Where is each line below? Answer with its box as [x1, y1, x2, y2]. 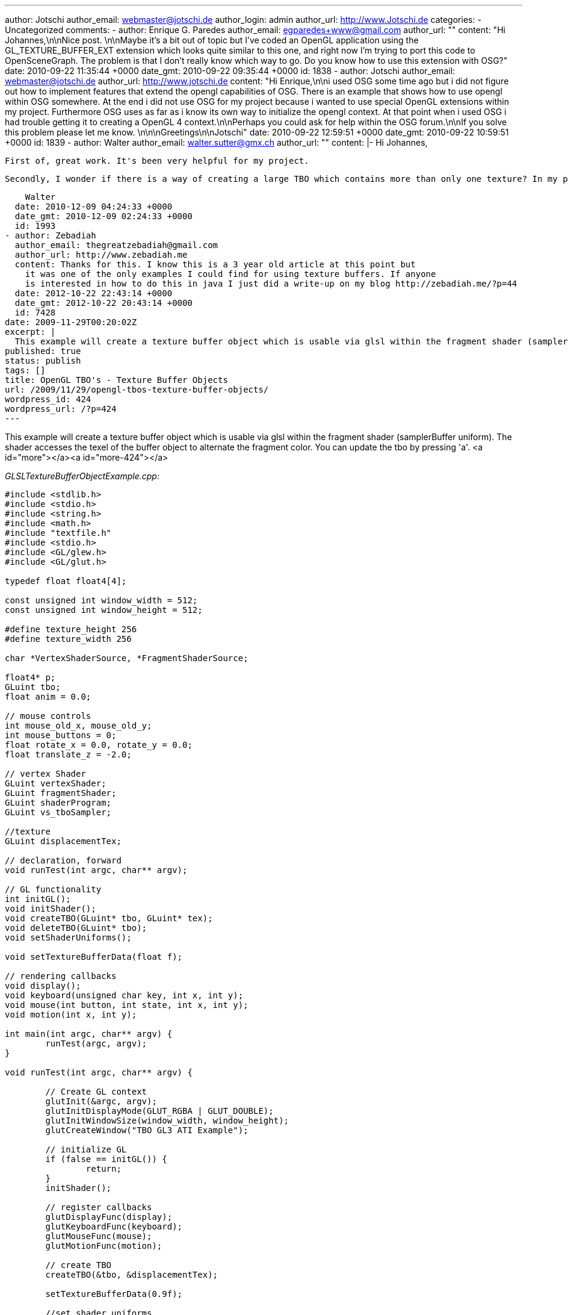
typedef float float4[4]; [5, 576, 127, 586]
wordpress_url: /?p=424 [5, 404, 117, 414]
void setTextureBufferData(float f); [5, 952, 183, 962]
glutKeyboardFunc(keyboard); [45, 1222, 183, 1231]
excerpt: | [5, 327, 56, 337]
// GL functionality [5, 884, 102, 894]
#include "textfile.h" [5, 528, 112, 538]
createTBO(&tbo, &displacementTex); [45, 1270, 218, 1279]
